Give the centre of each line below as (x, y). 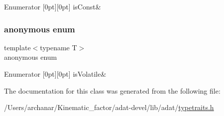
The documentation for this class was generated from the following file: (112, 90)
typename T (58, 47)
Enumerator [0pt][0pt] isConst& (53, 6)
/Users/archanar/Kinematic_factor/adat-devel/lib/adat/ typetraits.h (109, 107)
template (17, 47)
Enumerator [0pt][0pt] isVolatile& (55, 74)
